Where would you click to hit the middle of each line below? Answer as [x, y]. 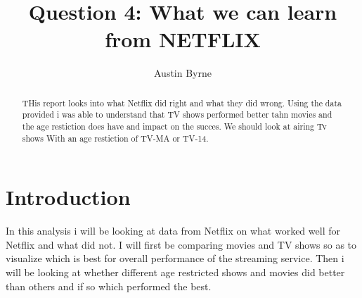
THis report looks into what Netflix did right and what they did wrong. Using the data [182, 103]
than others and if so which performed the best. [109, 286]
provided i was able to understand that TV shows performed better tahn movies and [177, 114]
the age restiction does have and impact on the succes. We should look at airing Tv [174, 126]
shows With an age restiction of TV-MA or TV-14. [115, 138]
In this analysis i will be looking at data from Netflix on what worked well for [173, 231]
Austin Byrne [183, 73]
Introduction [68, 197]
